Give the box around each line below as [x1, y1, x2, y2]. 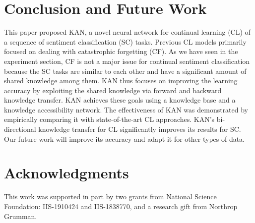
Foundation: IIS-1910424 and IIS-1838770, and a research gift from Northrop [4, 201, 238, 211]
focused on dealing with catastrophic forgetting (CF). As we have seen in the [4, 46, 238, 56]
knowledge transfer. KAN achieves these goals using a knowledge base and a [4, 95, 236, 105]
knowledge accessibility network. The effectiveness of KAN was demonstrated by [4, 104, 249, 114]
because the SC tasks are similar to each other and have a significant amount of [4, 65, 247, 76]
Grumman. [4, 211, 37, 221]
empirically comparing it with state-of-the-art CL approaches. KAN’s [4, 114, 215, 124]
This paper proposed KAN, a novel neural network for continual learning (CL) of [4, 27, 251, 37]
